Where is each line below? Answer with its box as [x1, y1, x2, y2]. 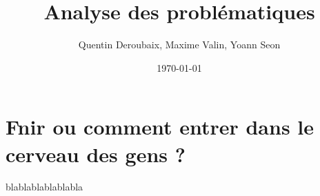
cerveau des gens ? [6, 139, 186, 168]
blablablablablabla [6, 179, 83, 194]
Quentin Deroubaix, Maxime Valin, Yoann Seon [78, 37, 281, 52]
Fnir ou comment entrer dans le [6, 112, 314, 141]
